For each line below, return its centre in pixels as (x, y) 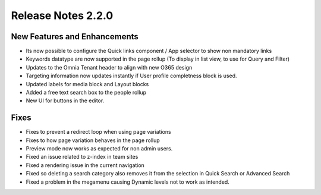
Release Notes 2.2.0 (62, 15)
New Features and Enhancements (75, 37)
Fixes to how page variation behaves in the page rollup (93, 140)
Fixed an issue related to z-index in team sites (82, 157)
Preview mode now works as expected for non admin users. (99, 149)
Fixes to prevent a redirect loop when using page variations (99, 132)
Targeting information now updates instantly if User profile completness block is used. (131, 76)
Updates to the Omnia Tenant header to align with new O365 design (109, 67)
